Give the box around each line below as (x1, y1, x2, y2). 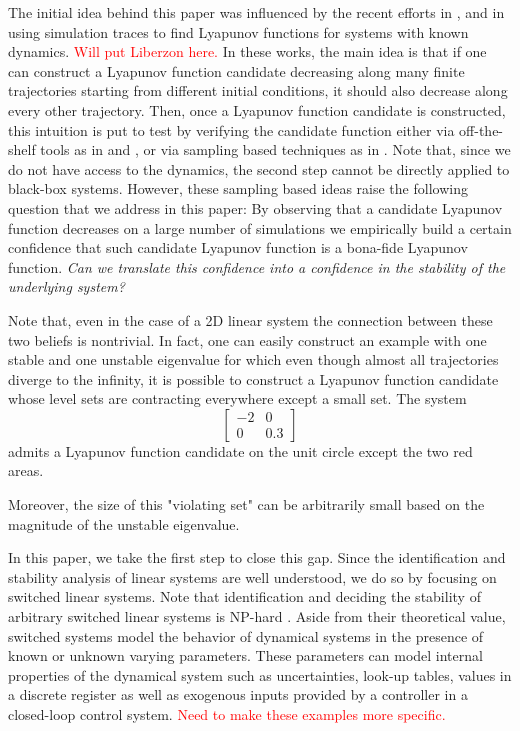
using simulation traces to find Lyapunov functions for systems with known (8, 21, 469, 42)
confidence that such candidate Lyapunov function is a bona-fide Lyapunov (8, 237, 468, 258)
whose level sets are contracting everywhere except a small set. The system (8, 388, 467, 409)
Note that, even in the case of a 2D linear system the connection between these (8, 309, 493, 330)
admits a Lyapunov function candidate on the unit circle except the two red (8, 440, 473, 461)
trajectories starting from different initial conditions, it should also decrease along (8, 80, 508, 101)
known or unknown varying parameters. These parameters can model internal (8, 645, 483, 666)
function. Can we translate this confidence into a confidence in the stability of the (8, 256, 506, 277)
